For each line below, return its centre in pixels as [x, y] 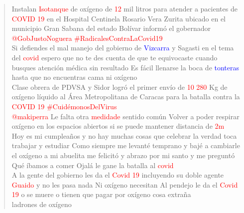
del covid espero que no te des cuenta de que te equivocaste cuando [115, 57]
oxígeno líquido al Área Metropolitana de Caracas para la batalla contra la [126, 97]
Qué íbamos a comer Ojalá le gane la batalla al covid [93, 165]
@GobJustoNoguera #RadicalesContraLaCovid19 [87, 38]
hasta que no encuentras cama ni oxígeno [74, 77]
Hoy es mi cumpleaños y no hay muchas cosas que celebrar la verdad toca [124, 135]
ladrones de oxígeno [42, 204]
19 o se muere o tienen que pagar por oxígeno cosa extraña [101, 194]
